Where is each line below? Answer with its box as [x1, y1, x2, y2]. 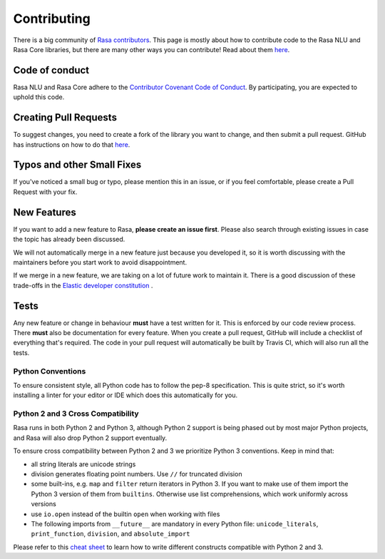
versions [31, 500, 56, 508]
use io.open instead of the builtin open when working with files [31, 510, 220, 518]
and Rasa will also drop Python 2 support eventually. [13, 434, 168, 442]
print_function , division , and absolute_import [31, 530, 190, 538]
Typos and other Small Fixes [13, 159, 142, 171]
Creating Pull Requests [13, 111, 118, 124]
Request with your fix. [13, 188, 78, 196]
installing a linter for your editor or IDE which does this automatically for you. [13, 391, 238, 399]
